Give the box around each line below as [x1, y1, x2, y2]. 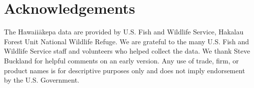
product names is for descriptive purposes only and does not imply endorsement [4, 65, 245, 75]
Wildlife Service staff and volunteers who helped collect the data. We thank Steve [4, 46, 250, 56]
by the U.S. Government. [4, 75, 79, 85]
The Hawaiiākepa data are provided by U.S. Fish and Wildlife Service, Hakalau [4, 27, 244, 37]
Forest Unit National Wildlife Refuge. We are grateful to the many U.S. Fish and [4, 36, 249, 46]
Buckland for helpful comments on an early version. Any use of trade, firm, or [4, 55, 239, 65]
